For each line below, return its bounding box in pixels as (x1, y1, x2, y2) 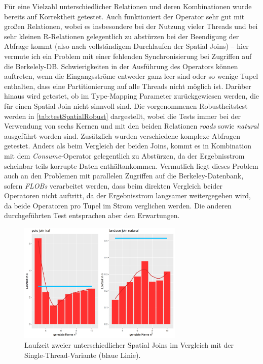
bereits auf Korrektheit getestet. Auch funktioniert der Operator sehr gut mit (4, 11, 245, 21)
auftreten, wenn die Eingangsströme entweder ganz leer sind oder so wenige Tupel (4, 71, 258, 81)
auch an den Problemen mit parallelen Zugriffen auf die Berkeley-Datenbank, (4, 170, 244, 181)
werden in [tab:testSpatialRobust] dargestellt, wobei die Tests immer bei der (4, 110, 241, 121)
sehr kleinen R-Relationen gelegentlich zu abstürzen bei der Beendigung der (4, 31, 239, 41)
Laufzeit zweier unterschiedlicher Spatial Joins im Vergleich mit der (24, 340, 234, 350)
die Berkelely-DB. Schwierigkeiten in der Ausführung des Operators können (4, 60, 238, 71)
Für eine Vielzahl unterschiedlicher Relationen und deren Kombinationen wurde (4, 1, 252, 11)
